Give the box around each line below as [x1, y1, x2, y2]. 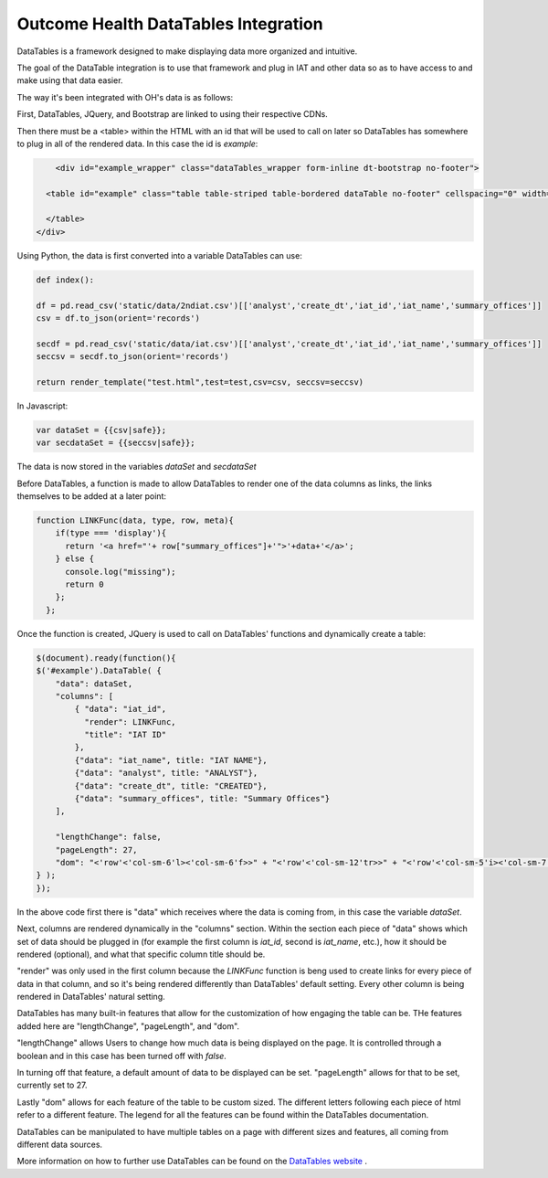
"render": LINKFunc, [83, 716, 177, 727]
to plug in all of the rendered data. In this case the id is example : [16, 138, 258, 149]
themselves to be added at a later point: [16, 491, 166, 502]
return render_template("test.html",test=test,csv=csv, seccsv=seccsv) [36, 377, 364, 387]
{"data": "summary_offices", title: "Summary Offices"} [74, 793, 331, 804]
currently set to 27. [16, 1079, 88, 1091]
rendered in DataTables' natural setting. [16, 992, 165, 1003]
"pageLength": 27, [55, 844, 138, 854]
